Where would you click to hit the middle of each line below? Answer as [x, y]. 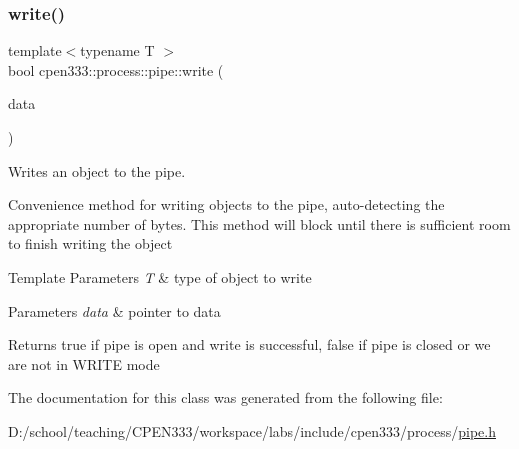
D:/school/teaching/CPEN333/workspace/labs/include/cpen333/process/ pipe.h [252, 430]
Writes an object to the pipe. [97, 170]
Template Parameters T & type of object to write [160, 276]
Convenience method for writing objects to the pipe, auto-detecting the [226, 204]
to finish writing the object [90, 243]
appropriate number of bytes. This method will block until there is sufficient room [259, 223]
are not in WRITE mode [84, 363]
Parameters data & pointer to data [114, 310]
